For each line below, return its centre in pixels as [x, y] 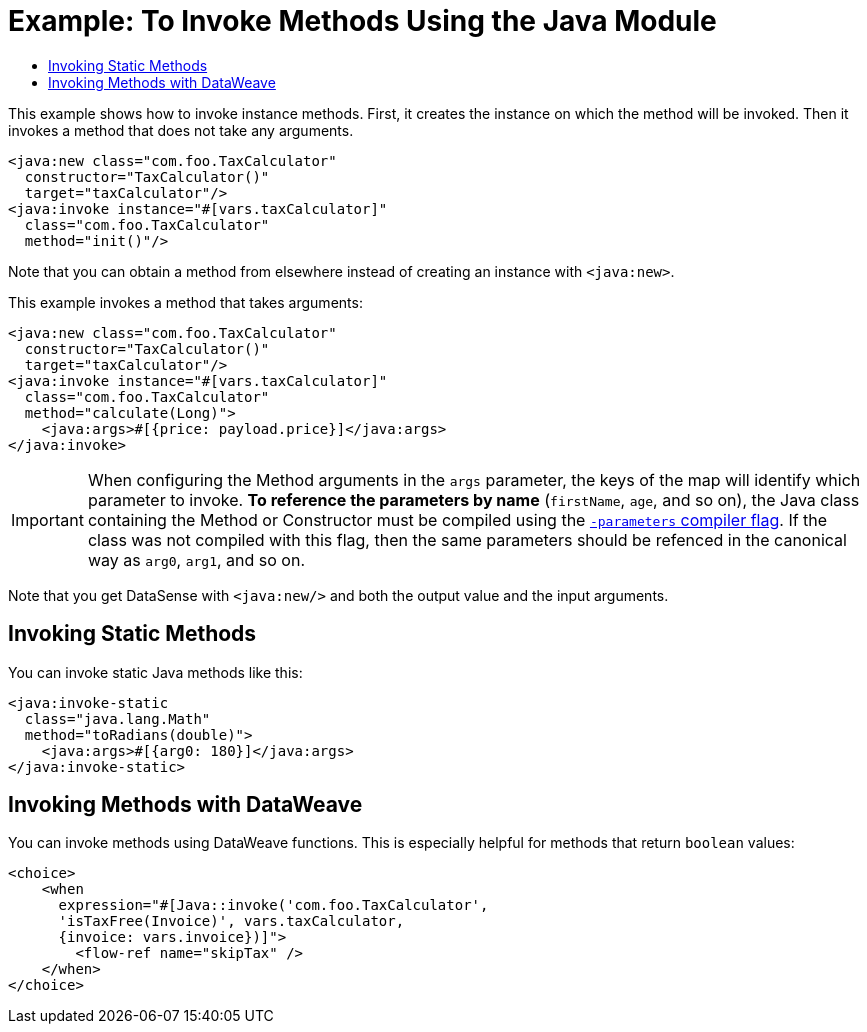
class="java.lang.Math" [117, 718]
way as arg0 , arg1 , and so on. [196, 559]
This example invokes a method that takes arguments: [185, 302]
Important [47, 519]
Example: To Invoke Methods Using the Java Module [362, 21]
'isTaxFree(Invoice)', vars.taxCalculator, [231, 921]
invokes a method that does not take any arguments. [181, 130]
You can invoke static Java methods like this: [155, 672]
